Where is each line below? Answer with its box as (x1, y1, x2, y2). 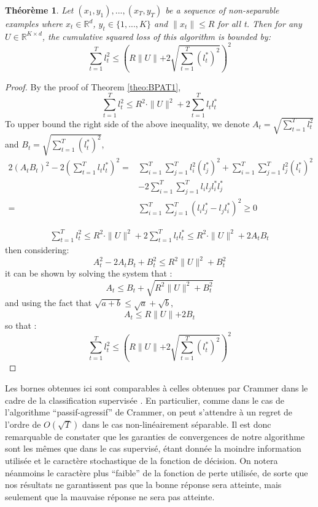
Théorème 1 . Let (5, 4, 74, 16)
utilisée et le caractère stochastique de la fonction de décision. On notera (5, 454, 278, 467)
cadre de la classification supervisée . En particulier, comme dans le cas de (5, 393, 284, 406)
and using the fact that (5, 296, 92, 309)
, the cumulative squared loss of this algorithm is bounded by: (42, 29, 271, 42)
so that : (5, 319, 37, 332)
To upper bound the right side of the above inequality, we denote (5, 117, 250, 130)
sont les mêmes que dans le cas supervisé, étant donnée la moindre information (5, 442, 301, 455)
